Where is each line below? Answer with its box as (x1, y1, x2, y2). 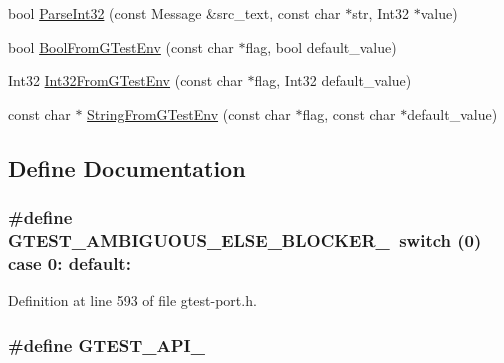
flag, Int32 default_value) (254, 70, 412, 91)
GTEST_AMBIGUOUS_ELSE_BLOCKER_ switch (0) (8, 228, 482, 252)
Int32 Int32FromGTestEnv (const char (8, 70, 243, 91)
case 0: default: (8, 250, 131, 275)
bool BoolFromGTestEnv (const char (8, 36, 234, 57)
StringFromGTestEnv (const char (87, 103, 291, 124)
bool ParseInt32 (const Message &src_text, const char (8, 3, 341, 23)
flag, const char (302, 103, 396, 124)
